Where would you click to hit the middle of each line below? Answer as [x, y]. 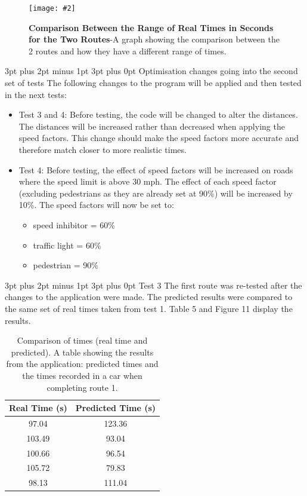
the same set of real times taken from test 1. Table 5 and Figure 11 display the [149, 308]
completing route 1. [82, 387]
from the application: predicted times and [82, 364]
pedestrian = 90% [66, 265]
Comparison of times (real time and [82, 340]
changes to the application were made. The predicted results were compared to [149, 297]
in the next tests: [36, 94]
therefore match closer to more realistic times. [103, 149]
